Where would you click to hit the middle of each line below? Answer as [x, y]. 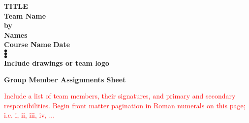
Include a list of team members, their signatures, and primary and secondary [120, 96]
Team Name [25, 15]
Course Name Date [37, 44]
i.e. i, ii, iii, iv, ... [30, 115]
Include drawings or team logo [57, 62]
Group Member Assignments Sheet [65, 79]
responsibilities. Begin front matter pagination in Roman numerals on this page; [125, 105]
